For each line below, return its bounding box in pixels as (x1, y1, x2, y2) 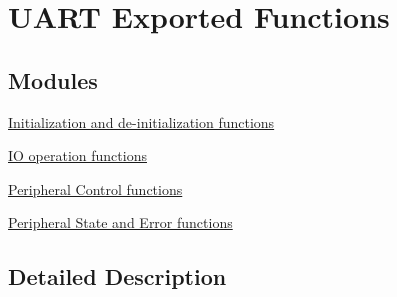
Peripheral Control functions (8, 178, 183, 199)
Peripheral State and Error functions (8, 212, 233, 233)
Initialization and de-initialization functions (8, 111, 275, 132)
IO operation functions (8, 145, 147, 166)
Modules (8, 64, 98, 95)
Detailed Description (8, 261, 227, 292)
